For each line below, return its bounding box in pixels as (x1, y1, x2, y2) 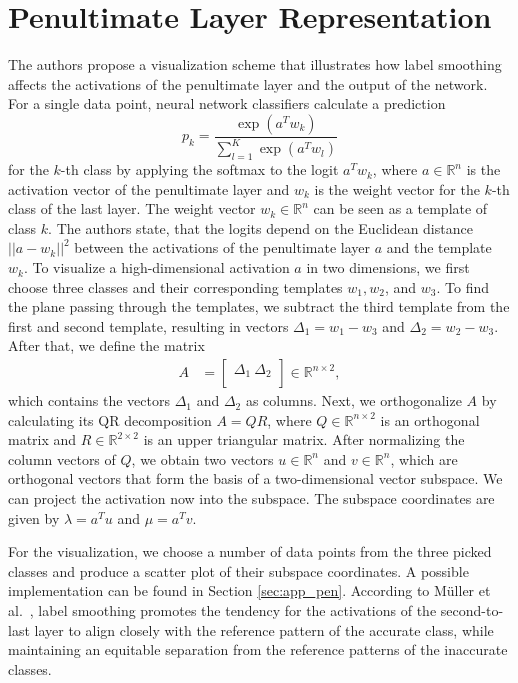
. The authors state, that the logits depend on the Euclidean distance (48, 217, 473, 238)
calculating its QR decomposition (8, 409, 212, 430)
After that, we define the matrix (8, 335, 205, 356)
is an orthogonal (380, 409, 480, 430)
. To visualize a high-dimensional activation (23, 257, 290, 278)
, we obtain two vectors (131, 448, 274, 469)
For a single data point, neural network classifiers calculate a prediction (8, 93, 446, 114)
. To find (436, 276, 490, 297)
